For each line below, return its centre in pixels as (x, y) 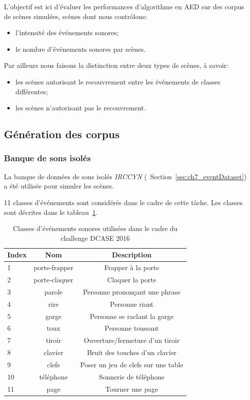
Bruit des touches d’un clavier (132, 352)
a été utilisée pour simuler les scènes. (59, 186)
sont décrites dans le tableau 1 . (51, 212)
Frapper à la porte (132, 267)
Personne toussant (132, 328)
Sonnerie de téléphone (132, 376)
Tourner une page (132, 389)
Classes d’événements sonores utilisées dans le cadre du (95, 228)
